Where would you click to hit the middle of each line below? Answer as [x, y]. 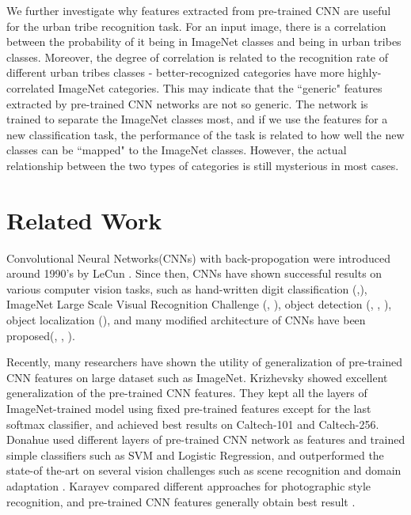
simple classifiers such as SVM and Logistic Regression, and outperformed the [195, 454]
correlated [30, 87]
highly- [365, 72]
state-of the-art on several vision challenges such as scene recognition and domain [204, 470]
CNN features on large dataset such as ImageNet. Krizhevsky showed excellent [197, 377]
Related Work [84, 220]
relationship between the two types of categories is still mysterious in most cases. [203, 165]
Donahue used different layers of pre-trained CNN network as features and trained [206, 439]
